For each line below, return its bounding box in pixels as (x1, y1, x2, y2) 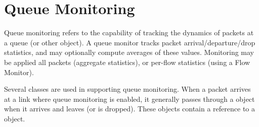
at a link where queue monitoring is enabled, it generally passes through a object (4, 93, 255, 104)
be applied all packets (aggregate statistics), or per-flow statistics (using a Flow (4, 56, 250, 67)
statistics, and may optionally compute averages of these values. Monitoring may (4, 47, 254, 57)
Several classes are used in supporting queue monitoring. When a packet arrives (4, 84, 251, 94)
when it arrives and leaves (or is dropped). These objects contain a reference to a (4, 103, 255, 114)
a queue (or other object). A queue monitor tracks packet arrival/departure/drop (4, 37, 255, 47)
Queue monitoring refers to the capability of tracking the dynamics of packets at (4, 27, 254, 38)
